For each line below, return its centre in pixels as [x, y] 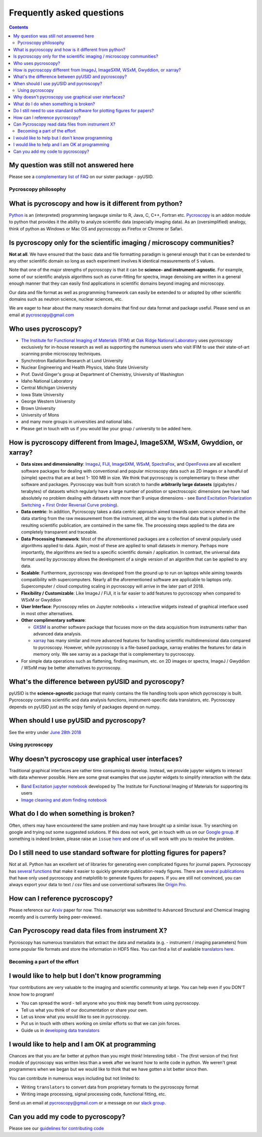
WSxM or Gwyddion [41, 600]
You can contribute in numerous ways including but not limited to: [74, 1078]
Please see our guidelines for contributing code [57, 1128]
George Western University [48, 401]
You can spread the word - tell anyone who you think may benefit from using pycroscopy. [110, 1003]
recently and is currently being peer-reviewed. [55, 917]
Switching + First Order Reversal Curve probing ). [70, 505]
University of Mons [40, 415]
